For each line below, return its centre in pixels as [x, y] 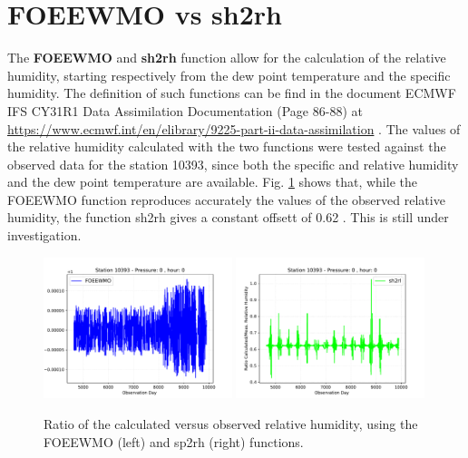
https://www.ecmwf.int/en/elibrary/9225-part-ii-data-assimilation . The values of [234, 128]
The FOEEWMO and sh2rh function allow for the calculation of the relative [227, 58]
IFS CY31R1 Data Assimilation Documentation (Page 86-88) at [185, 110]
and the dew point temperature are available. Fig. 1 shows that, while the [212, 182]
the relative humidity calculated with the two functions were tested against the [227, 146]
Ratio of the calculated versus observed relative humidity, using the [231, 424]
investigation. [44, 235]
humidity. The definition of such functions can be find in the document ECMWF [232, 93]
